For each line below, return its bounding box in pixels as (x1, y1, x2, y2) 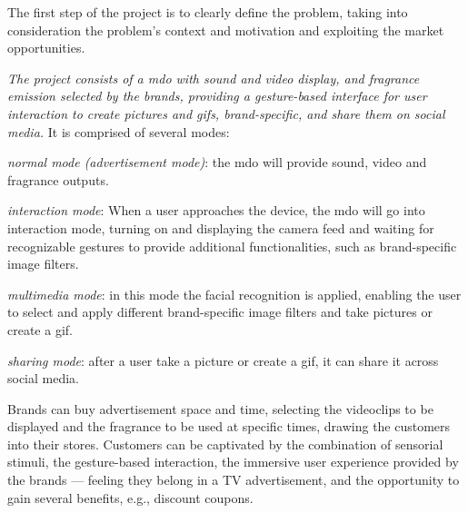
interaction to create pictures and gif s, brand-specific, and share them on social (7, 104, 445, 123)
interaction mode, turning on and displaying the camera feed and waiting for (7, 218, 434, 237)
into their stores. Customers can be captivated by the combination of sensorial (7, 434, 443, 453)
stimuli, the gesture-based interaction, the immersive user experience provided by (7, 452, 459, 471)
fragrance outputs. (7, 170, 109, 189)
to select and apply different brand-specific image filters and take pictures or (7, 302, 433, 321)
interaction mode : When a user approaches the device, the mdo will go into (7, 201, 425, 220)
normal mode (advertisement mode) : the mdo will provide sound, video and (7, 153, 427, 172)
